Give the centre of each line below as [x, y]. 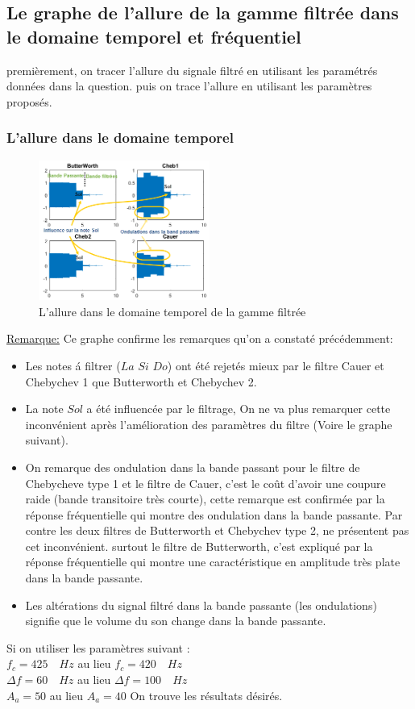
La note [44, 409]
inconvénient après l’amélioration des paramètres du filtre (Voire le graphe [209, 424]
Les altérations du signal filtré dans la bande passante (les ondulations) [201, 605]
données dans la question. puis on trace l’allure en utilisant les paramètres [189, 86]
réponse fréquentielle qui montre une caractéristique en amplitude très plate [213, 562]
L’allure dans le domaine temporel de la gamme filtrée [172, 311]
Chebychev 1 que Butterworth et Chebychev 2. [141, 381]
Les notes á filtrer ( [73, 365]
